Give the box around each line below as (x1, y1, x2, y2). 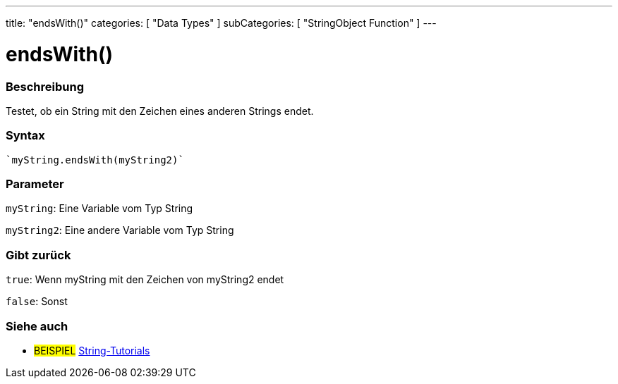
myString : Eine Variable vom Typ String (6, 202, 193, 215)
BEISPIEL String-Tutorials (34, 344, 150, 357)
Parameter (6, 177, 64, 191)
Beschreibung (6, 79, 85, 94)
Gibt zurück (6, 247, 71, 262)
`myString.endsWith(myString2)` (6, 154, 184, 166)
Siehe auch (6, 318, 68, 333)
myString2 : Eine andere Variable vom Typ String (6, 224, 234, 237)
